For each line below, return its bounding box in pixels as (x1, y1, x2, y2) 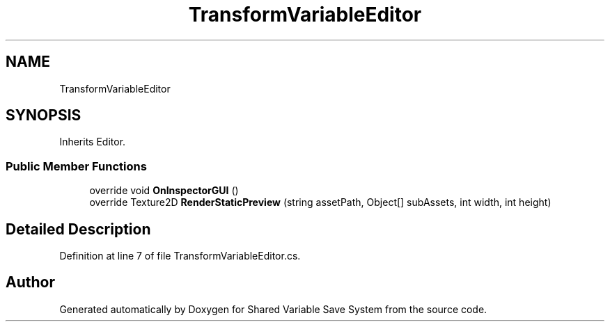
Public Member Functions (6, 159, 147, 173)
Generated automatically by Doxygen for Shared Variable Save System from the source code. (59, 303, 487, 315)
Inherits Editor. (59, 136, 126, 148)
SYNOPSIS (6, 106, 81, 125)
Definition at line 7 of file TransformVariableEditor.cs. (59, 250, 301, 262)
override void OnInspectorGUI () (89, 184, 239, 197)
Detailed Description (6, 220, 151, 238)
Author (6, 273, 55, 292)
